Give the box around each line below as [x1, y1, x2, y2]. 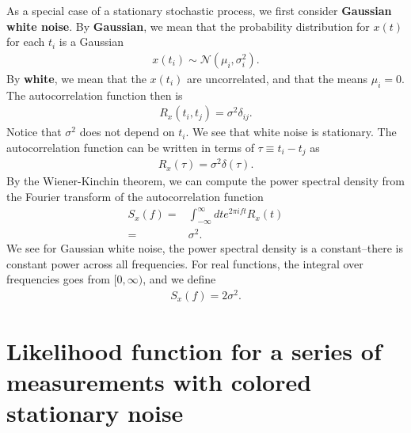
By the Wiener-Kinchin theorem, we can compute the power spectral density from [6, 173, 405, 189]
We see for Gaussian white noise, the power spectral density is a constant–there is [6, 240, 404, 256]
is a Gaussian [59, 33, 124, 50]
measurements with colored [6, 366, 312, 398]
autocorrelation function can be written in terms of [6, 139, 254, 155]
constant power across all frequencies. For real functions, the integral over [6, 255, 363, 272]
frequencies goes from [6, 271, 110, 287]
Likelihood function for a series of [6, 335, 382, 367]
